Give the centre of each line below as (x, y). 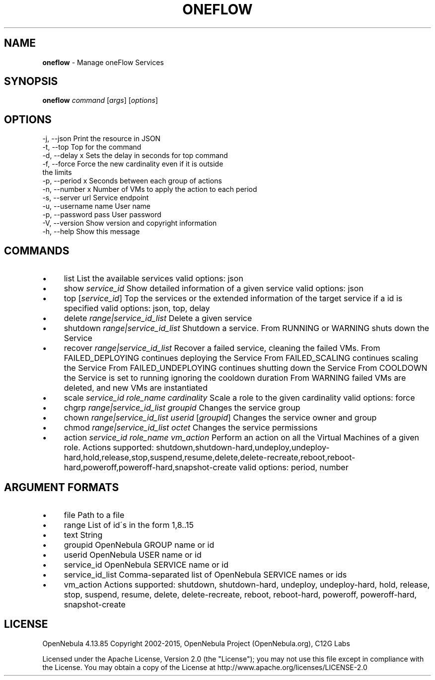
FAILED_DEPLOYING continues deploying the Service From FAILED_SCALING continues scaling (241, 358)
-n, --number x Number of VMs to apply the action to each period (150, 189)
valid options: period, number (293, 467)
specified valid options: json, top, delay (137, 308)
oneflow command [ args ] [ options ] (100, 100)
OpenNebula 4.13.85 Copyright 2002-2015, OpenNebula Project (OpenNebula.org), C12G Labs (196, 643)
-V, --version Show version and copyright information (130, 223)
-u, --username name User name (97, 206)
